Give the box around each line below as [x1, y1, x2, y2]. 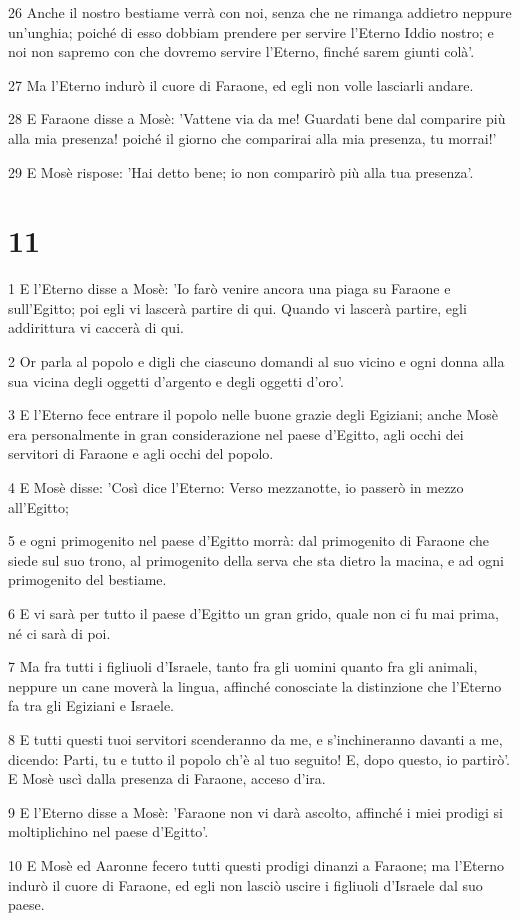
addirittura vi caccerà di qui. [8, 317, 184, 338]
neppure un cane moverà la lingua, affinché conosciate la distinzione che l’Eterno [8, 675, 502, 696]
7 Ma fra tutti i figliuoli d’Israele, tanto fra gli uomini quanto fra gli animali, [8, 656, 478, 677]
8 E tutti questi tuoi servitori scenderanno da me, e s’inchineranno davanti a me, [8, 728, 503, 749]
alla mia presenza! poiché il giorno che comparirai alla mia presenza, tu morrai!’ [8, 127, 497, 148]
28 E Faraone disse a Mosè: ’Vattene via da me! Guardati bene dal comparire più [8, 108, 506, 129]
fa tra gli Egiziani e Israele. [8, 695, 175, 716]
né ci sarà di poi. [8, 622, 111, 643]
